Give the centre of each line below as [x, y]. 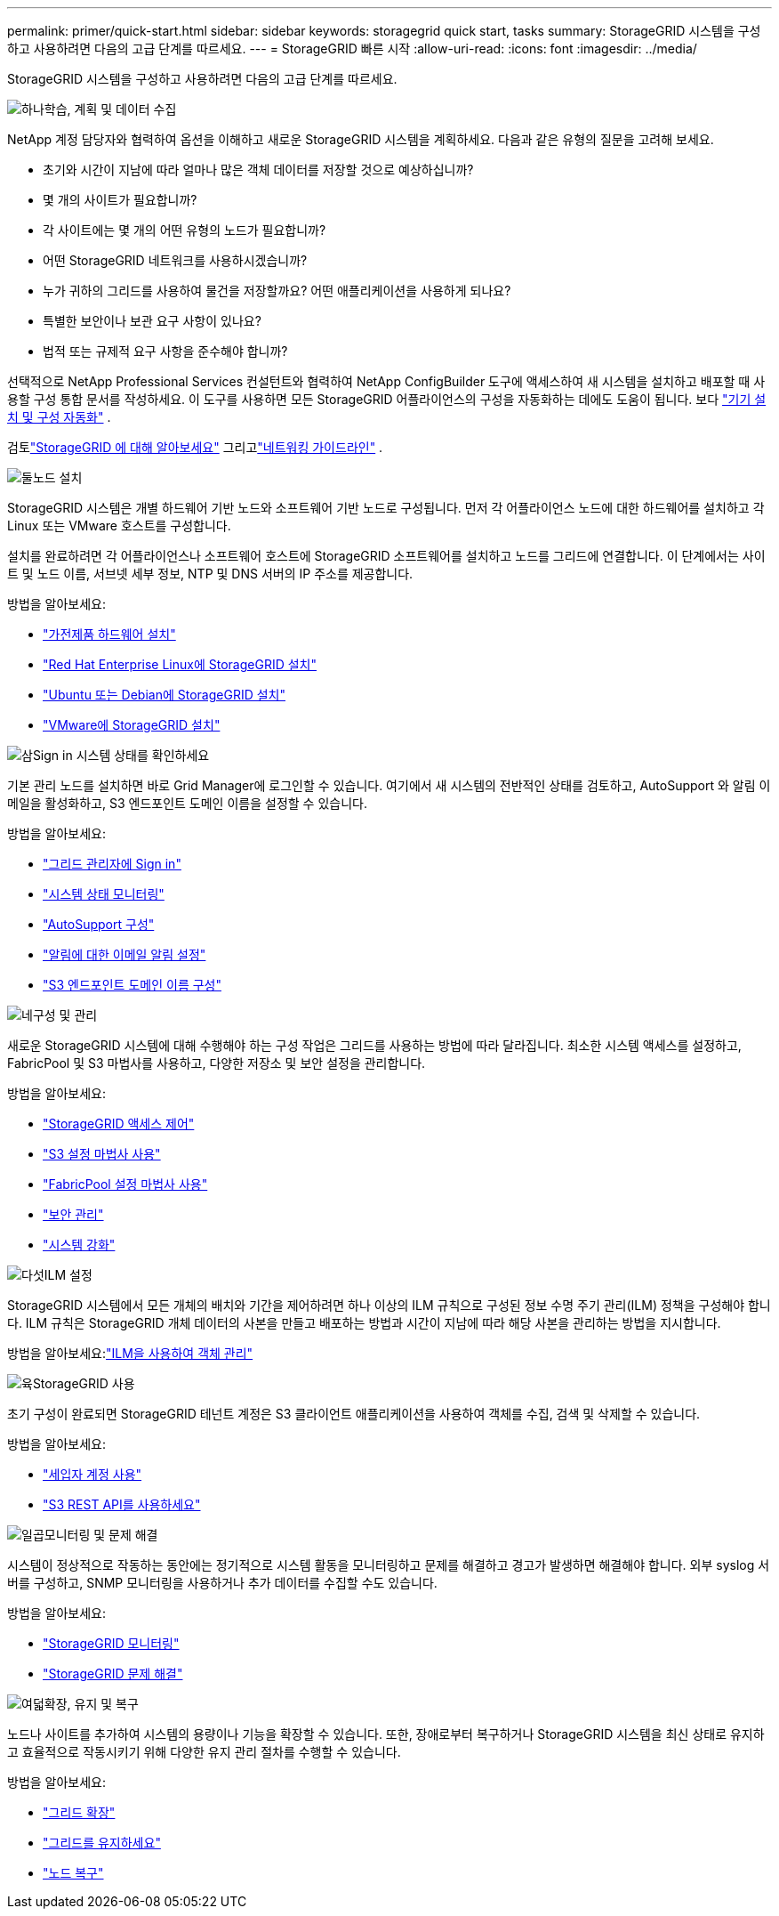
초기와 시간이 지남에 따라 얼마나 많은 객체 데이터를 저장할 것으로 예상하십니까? [258, 170]
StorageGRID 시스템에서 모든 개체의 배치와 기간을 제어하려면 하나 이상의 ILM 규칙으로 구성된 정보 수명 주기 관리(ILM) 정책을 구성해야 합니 [389, 1305]
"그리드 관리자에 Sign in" [112, 864]
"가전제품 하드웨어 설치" [109, 634]
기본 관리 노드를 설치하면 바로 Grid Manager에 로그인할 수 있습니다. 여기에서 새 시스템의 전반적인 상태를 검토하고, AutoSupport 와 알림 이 [389, 785]
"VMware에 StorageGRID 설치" [132, 725]
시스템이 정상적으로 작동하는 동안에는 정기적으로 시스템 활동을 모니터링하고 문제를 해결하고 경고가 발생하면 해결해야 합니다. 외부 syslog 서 [389, 1565]
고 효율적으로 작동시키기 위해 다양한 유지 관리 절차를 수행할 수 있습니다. [204, 1752]
